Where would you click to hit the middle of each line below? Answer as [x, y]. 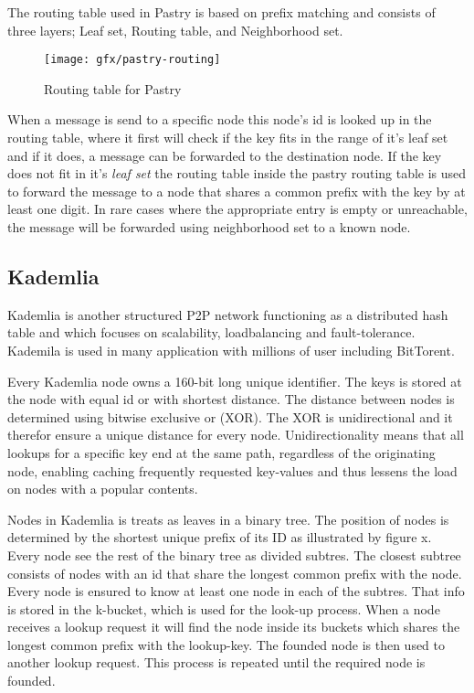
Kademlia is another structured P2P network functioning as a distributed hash [228, 314]
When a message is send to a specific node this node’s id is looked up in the [220, 119]
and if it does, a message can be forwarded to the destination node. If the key [225, 155]
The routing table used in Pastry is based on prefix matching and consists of [221, 12]
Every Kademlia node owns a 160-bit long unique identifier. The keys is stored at [235, 381]
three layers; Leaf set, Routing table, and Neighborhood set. [175, 30]
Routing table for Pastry [113, 88]
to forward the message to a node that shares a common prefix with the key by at [237, 191]
